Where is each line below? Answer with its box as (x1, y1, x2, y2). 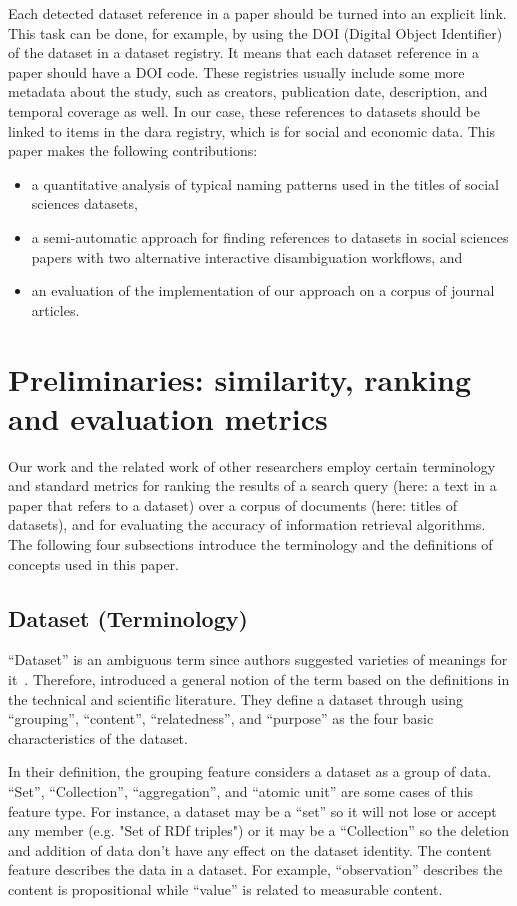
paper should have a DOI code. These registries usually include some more (8, 61, 465, 82)
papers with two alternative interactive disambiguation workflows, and (31, 246, 463, 267)
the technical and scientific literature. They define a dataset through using (8, 688, 463, 709)
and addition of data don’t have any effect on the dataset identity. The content (8, 839, 492, 860)
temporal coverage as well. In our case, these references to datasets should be (8, 100, 480, 121)
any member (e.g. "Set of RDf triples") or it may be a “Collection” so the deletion (8, 820, 510, 841)
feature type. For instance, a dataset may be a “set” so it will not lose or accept (8, 800, 497, 821)
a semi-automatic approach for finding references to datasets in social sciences (31, 226, 509, 247)
